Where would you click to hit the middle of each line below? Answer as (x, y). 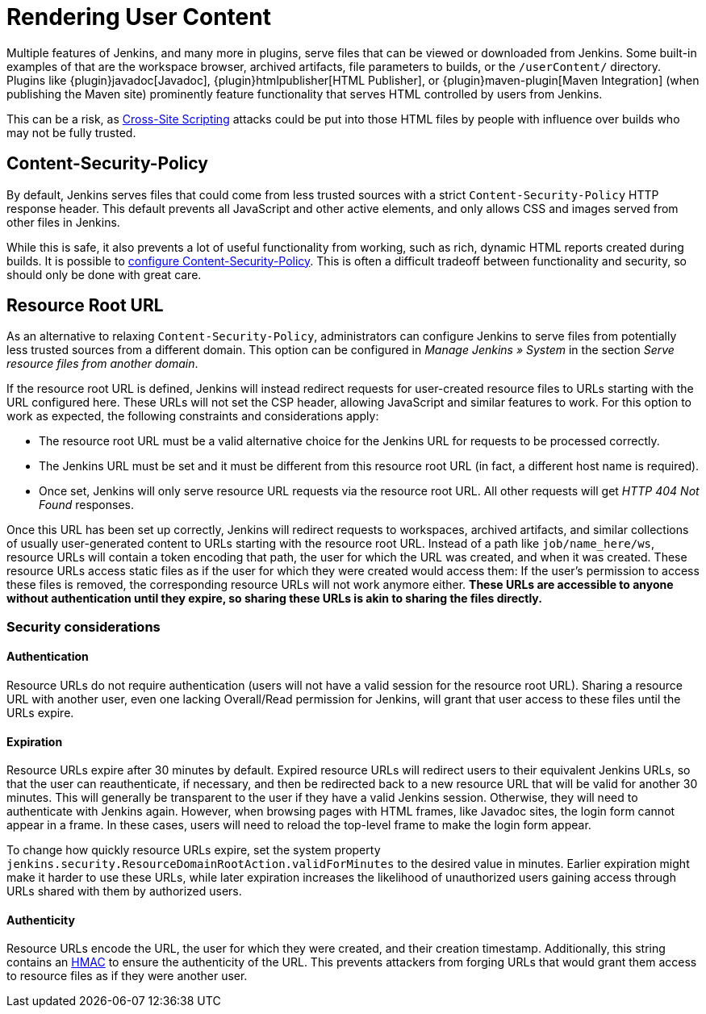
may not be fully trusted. (71, 132)
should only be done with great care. (104, 274)
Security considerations (84, 626)
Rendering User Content (139, 17)
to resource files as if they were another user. (127, 976)
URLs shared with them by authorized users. (124, 891)
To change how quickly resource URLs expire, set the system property (194, 850)
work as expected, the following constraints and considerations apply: (193, 416)
